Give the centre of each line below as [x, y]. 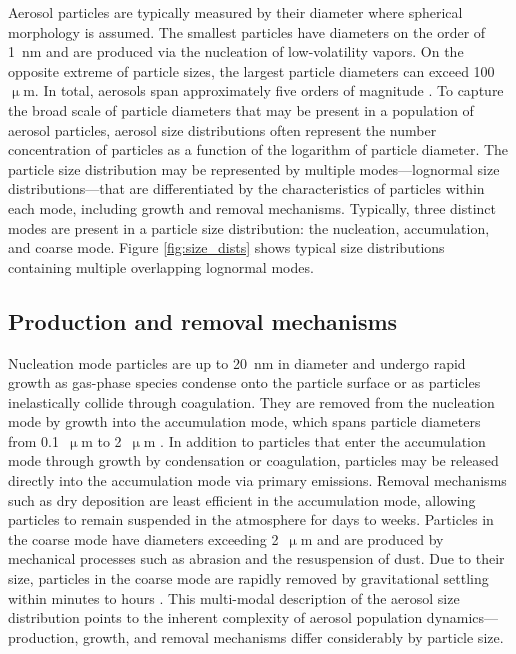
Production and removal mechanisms [203, 320]
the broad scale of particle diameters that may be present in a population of [241, 109]
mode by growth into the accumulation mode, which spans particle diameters [244, 421]
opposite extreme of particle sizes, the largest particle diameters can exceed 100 [251, 70]
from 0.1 [33, 440]
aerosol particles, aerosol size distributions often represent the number [222, 129]
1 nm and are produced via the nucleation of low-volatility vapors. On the [236, 51]
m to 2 [101, 440]
